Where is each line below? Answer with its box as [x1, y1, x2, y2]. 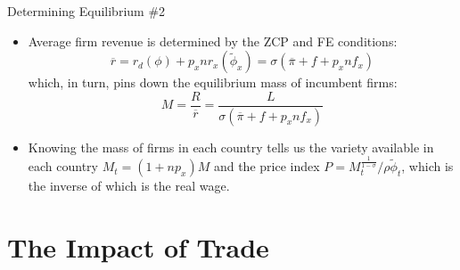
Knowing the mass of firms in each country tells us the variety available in [28, 137, 434, 156]
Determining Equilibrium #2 [7, 2, 166, 20]
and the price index [213, 157, 320, 176]
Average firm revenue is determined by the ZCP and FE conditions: [28, 31, 398, 50]
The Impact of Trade [7, 229, 269, 266]
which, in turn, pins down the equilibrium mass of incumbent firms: [28, 73, 398, 92]
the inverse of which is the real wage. [28, 176, 230, 195]
